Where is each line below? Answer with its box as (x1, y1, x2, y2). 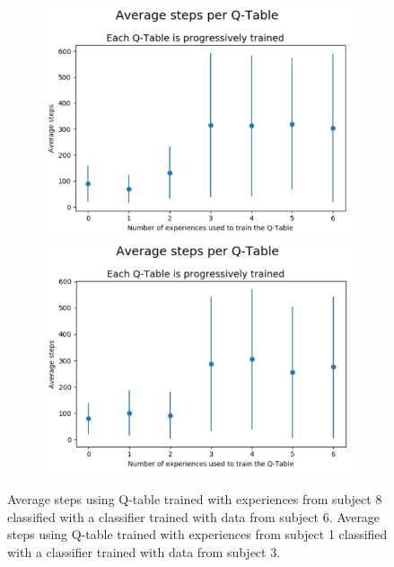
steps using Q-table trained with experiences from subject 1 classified (7, 525, 388, 544)
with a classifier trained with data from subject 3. (7, 542, 281, 561)
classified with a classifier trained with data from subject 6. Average (7, 507, 381, 526)
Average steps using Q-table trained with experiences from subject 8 (7, 490, 382, 509)
